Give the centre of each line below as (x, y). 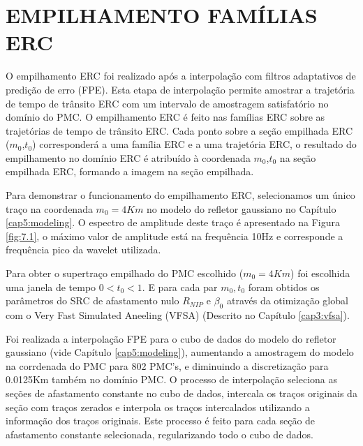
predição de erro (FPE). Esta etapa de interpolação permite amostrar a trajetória (180, 89)
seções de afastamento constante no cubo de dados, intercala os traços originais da (181, 393)
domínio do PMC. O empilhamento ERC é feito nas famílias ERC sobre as (165, 117)
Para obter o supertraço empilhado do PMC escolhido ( (125, 273)
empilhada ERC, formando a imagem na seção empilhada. (130, 171)
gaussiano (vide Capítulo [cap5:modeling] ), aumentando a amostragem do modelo (180, 352)
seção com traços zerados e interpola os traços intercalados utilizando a (158, 407)
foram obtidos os (284, 287)
